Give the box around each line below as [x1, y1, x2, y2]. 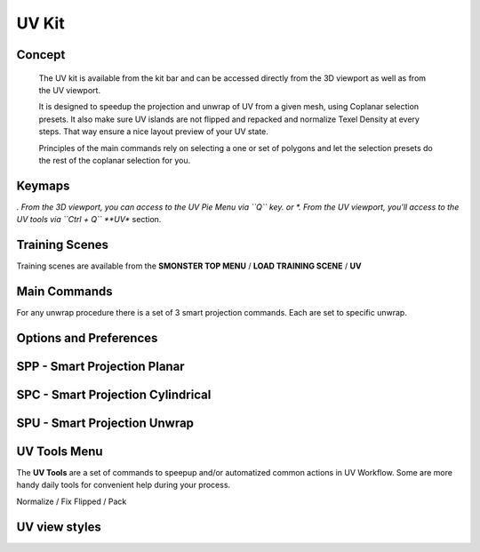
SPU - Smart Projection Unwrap [16, 415, 195, 430]
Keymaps [16, 178, 70, 193]
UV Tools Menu [16, 444, 103, 459]
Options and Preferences [16, 330, 158, 346]
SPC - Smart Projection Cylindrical [16, 387, 212, 402]
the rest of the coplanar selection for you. [38, 155, 191, 165]
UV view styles [16, 519, 101, 534]
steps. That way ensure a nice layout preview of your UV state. [38, 126, 268, 137]
